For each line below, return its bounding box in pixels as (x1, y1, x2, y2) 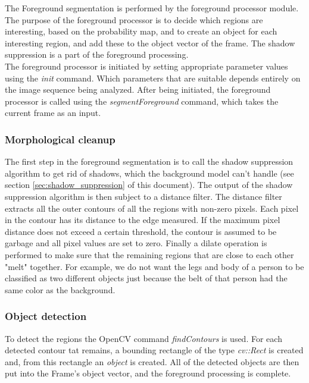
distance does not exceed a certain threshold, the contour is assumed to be (5, 225, 277, 237)
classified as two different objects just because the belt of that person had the (5, 272, 288, 284)
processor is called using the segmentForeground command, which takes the (5, 95, 279, 107)
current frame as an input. (5, 106, 101, 119)
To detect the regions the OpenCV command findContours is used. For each (5, 332, 282, 344)
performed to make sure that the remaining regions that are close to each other (5, 248, 294, 260)
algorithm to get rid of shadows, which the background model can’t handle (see (5, 167, 294, 179)
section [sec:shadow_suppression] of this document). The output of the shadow (5, 178, 293, 191)
